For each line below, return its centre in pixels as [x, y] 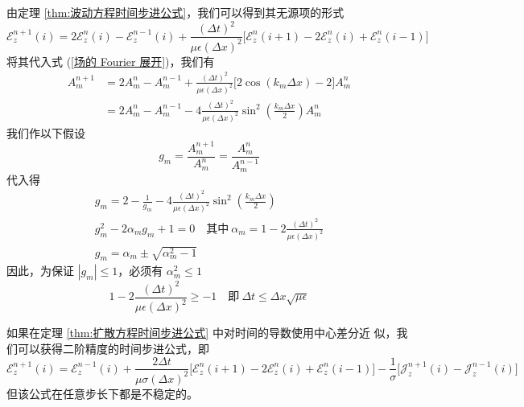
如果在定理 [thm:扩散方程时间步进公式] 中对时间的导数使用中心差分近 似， [202, 333]
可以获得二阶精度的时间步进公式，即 [113, 348]
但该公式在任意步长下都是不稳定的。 [102, 393]
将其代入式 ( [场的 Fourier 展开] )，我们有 [111, 61]
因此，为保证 [40, 271]
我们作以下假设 [46, 132]
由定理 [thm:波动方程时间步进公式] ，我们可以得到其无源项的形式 [175, 12]
